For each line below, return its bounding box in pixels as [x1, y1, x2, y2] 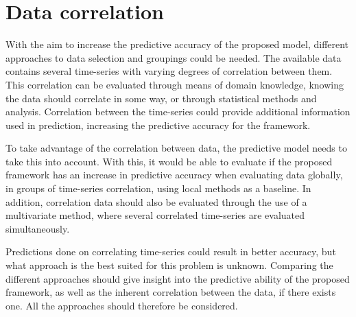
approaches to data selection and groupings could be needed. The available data [5, 50, 342, 64]
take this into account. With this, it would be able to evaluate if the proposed [5, 154, 333, 168]
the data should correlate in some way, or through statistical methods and [5, 91, 317, 105]
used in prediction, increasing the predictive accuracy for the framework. [5, 117, 311, 132]
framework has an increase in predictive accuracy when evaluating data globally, [5, 167, 343, 182]
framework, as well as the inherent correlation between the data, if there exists [5, 285, 336, 299]
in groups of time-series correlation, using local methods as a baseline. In [5, 181, 311, 196]
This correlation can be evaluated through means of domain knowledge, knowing [5, 77, 344, 91]
